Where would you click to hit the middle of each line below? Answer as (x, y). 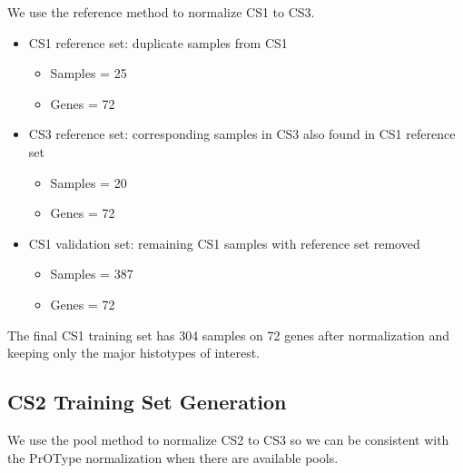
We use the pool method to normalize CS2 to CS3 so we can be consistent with (228, 439)
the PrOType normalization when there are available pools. (173, 457)
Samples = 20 (89, 182)
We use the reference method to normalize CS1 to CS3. (161, 12)
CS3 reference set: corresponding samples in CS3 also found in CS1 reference (242, 134)
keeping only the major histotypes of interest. (133, 353)
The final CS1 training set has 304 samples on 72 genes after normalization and (228, 335)
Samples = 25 (89, 73)
